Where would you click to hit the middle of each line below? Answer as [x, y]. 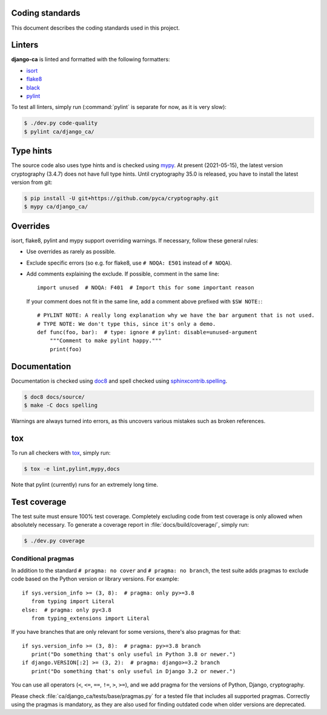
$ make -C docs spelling [61, 405]
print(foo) [66, 349]
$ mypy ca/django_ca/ [56, 207]
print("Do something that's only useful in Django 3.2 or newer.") [134, 671]
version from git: [32, 182]
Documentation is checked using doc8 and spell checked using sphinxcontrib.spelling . [119, 381]
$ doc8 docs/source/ [54, 397]
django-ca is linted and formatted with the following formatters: [91, 59]
